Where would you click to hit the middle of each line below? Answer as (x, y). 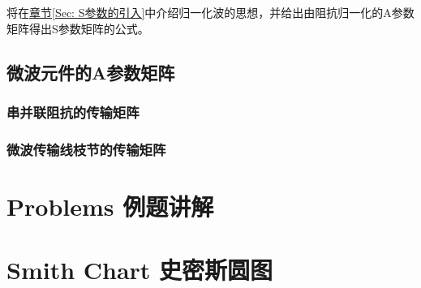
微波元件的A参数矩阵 (91, 72)
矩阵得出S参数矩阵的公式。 (78, 28)
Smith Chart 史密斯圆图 (140, 270)
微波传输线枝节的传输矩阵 (86, 149)
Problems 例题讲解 (110, 206)
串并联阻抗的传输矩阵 (73, 112)
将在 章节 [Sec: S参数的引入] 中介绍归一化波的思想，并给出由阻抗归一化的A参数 (210, 12)
